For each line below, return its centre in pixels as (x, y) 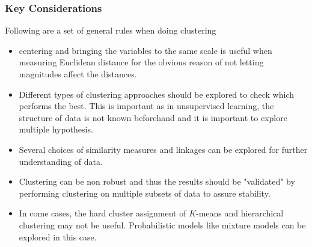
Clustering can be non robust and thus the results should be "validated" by (157, 181)
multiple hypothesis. (56, 129)
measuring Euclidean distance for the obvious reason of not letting (141, 62)
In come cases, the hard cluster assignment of (102, 213)
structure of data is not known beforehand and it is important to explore (153, 117)
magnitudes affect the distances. (78, 74)
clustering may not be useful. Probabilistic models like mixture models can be (162, 225)
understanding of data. (61, 161)
